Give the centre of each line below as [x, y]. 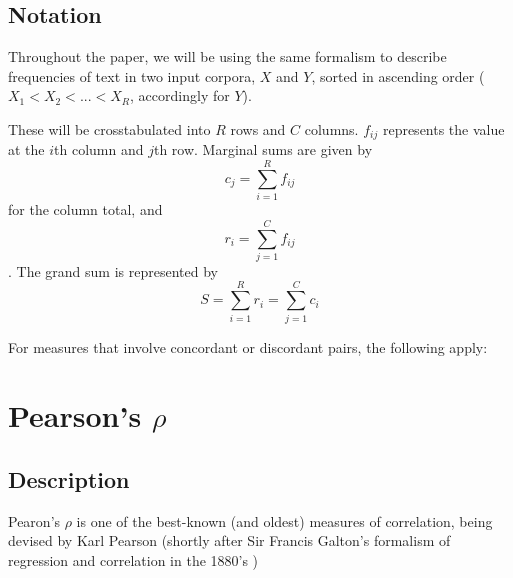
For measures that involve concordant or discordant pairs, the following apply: [248, 346]
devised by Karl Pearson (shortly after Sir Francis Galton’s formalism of [229, 540]
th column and [99, 149]
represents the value [443, 128]
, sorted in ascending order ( [398, 75]
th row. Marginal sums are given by [263, 149]
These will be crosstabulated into [109, 128]
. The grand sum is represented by [113, 270]
